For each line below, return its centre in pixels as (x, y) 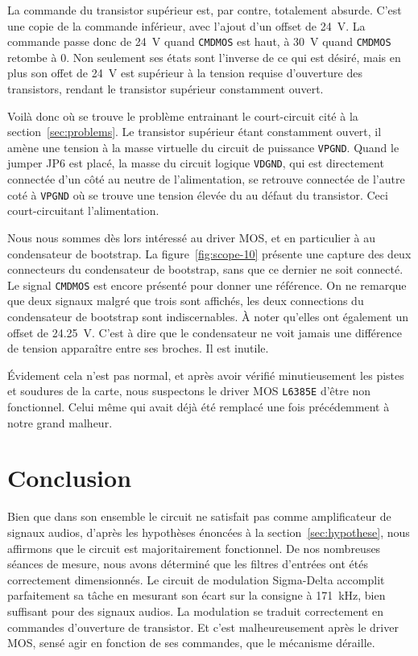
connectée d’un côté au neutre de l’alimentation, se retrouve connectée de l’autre (206, 179)
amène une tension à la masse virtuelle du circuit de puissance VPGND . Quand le (203, 147)
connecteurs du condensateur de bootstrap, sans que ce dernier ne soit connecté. (205, 269)
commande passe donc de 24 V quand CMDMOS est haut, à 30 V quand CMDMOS (199, 41)
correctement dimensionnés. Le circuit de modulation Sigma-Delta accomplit (196, 579)
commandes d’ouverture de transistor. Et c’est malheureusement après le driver (203, 627)
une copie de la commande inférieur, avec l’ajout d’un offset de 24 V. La (186, 25)
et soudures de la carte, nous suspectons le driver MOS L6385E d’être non (189, 391)
